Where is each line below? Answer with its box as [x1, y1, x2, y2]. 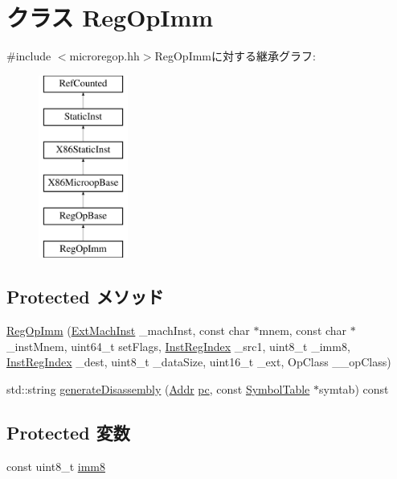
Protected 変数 [6, 420, 130, 445]
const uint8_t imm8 [6, 457, 105, 474]
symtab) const [318, 381, 389, 398]
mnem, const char [259, 322, 347, 339]
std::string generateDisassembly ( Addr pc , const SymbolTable [6, 381, 310, 398]
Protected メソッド [6, 284, 164, 309]
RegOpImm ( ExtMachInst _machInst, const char [6, 322, 250, 339]
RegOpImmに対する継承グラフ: [154, 47, 316, 64]
